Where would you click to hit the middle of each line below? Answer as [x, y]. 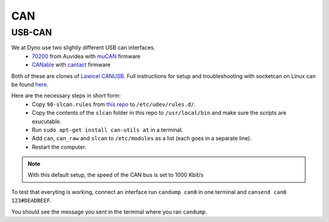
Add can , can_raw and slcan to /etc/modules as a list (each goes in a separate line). [142, 138]
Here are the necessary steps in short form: [66, 96]
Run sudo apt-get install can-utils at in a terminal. [108, 130]
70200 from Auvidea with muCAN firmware [86, 56]
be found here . [30, 84]
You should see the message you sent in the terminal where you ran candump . [109, 212]
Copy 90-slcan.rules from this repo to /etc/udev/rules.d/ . [114, 104]
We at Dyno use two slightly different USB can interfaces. [83, 48]
